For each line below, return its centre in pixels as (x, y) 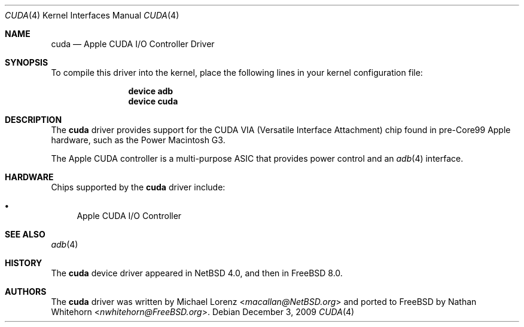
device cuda (153, 101)
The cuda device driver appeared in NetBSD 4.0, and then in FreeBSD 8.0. (197, 273)
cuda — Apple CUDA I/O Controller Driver (133, 44)
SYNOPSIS (27, 62)
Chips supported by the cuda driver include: (138, 187)
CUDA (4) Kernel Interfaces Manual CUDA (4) (92, 15)
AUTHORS (26, 291)
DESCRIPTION (33, 120)
